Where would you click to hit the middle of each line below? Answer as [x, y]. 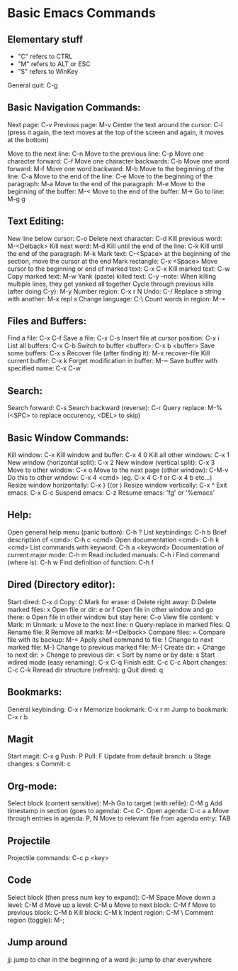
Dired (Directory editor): [61, 585]
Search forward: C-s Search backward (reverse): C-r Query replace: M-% [115, 408]
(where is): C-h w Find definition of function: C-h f [81, 562]
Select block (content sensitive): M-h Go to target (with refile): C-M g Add [115, 803]
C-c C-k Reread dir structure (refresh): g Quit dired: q [85, 670]
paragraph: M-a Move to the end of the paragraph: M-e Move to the [106, 183]
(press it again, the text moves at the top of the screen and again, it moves [116, 132]
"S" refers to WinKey [48, 71]
